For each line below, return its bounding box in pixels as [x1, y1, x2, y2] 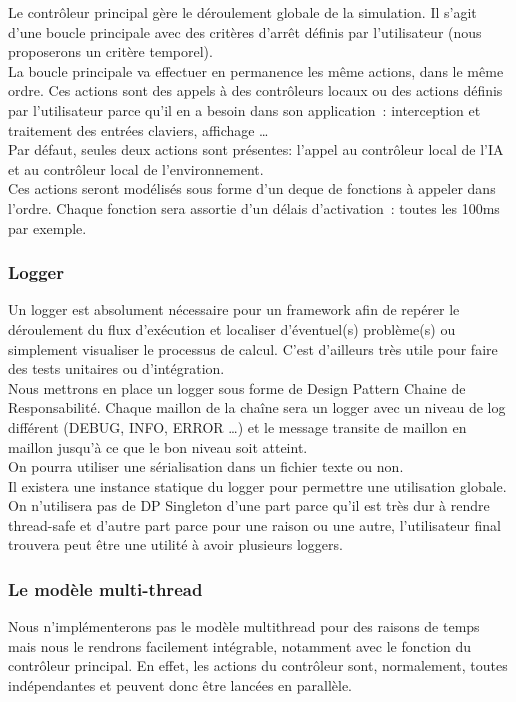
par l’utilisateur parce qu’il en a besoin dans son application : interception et [8, 99, 481, 120]
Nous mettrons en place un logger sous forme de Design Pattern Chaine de [8, 377, 466, 398]
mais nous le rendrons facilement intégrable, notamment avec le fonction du [8, 635, 472, 656]
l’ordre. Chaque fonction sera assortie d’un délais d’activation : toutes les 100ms [8, 197, 500, 218]
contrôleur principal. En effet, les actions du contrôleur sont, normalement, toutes [8, 655, 508, 676]
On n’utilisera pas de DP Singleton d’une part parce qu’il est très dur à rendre [8, 495, 490, 516]
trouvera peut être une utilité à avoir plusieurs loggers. [8, 534, 343, 555]
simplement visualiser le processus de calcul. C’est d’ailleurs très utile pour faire [8, 338, 498, 359]
